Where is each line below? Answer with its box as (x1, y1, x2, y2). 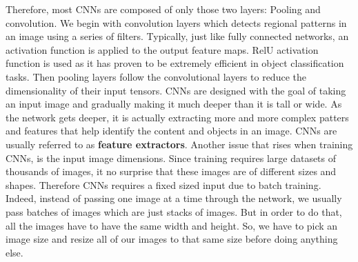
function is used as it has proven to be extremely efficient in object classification (6, 56, 344, 70)
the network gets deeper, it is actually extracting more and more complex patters (6, 110, 349, 124)
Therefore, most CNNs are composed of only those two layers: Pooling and (6, 2, 321, 16)
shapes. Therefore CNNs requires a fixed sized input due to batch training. (6, 177, 321, 192)
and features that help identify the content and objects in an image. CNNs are (6, 123, 337, 138)
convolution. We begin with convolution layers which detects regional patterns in (6, 15, 347, 30)
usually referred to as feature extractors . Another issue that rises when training (6, 137, 353, 151)
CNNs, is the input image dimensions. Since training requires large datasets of (6, 150, 337, 165)
